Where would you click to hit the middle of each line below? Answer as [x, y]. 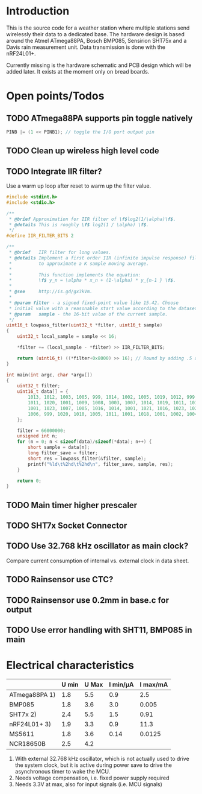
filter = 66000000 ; [41, 430]
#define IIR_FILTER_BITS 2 [40, 236]
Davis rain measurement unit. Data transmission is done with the [86, 47]
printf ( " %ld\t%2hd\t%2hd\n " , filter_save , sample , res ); [100, 464]
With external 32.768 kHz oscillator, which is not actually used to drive [102, 758]
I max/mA [154, 684]
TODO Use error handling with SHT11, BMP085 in [99, 630]
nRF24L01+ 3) [30, 724]
